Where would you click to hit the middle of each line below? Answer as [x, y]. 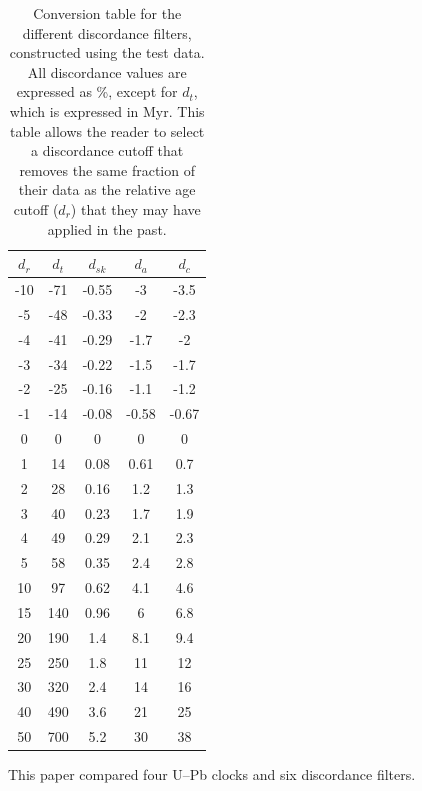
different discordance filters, [107, 32]
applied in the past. [107, 228]
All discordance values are [107, 71]
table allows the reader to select [107, 130]
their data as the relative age [107, 189]
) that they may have [135, 208]
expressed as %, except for [97, 91]
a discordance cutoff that [107, 150]
